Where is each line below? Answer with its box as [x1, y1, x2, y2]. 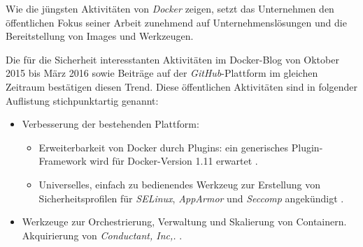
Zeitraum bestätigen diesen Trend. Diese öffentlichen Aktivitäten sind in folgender [6, 79, 358, 93]
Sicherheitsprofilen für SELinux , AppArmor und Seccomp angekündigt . [38, 190, 344, 205]
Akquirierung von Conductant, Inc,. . [22, 227, 183, 242]
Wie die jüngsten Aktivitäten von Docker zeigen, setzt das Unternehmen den [6, 1, 334, 15]
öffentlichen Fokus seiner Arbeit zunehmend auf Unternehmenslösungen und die [6, 15, 347, 29]
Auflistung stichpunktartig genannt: [6, 93, 159, 107]
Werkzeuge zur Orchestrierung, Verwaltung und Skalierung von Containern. [22, 214, 347, 229]
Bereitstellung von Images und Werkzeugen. [6, 29, 194, 43]
